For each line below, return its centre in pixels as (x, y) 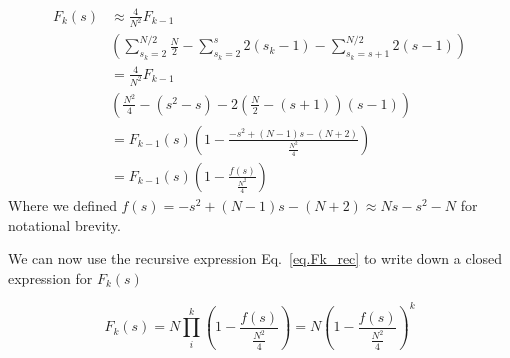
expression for (50, 277)
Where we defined (62, 204)
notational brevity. (64, 224)
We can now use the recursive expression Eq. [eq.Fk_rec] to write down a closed (255, 258)
